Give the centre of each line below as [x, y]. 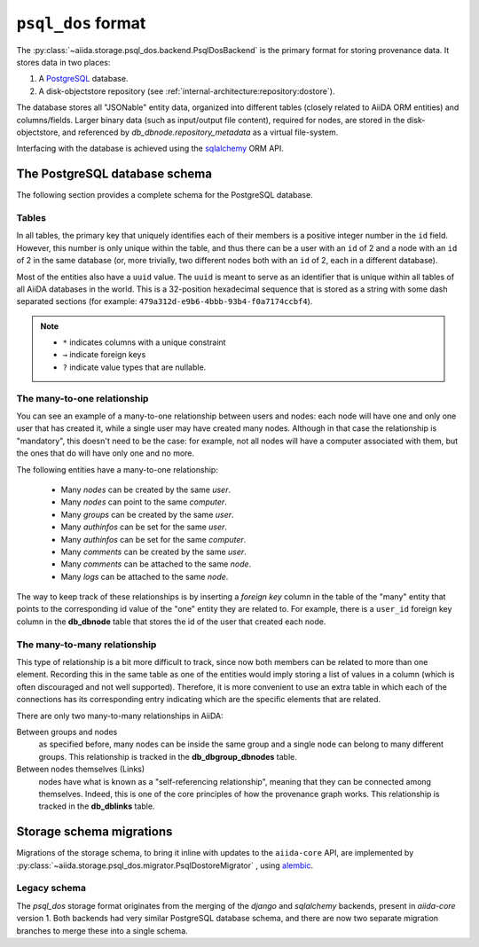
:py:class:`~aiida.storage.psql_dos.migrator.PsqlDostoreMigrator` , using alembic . [165, 865]
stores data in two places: [63, 62]
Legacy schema [51, 888]
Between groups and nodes [67, 732]
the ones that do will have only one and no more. [106, 453]
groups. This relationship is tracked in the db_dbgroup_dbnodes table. [168, 756]
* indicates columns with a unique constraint [144, 342]
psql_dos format [81, 23]
